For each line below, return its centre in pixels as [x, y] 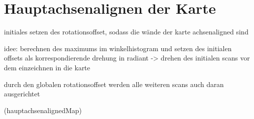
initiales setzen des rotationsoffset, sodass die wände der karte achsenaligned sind [126, 32]
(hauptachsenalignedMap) [43, 110]
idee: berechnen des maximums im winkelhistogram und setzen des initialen [118, 48]
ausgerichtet [22, 94]
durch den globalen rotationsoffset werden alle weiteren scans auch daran [114, 84]
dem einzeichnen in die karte [47, 67]
